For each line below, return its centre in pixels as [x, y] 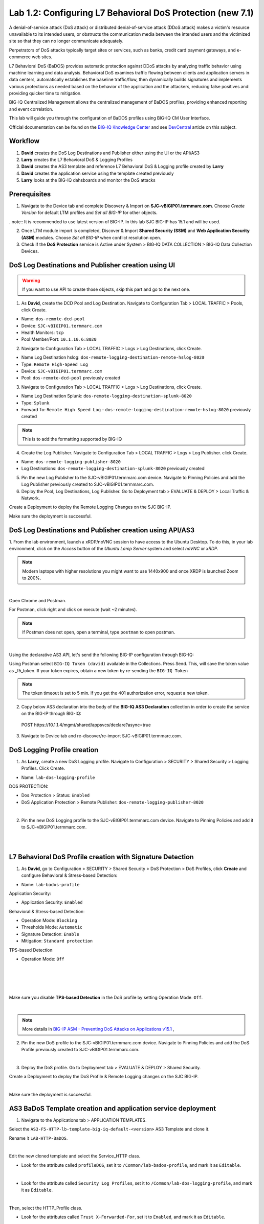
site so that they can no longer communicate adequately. [66, 41]
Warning [31, 280]
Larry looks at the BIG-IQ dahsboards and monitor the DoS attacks [88, 180]
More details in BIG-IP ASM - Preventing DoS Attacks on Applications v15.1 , [98, 1029]
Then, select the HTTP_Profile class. [46, 1208]
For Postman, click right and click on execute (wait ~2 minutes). [73, 610]
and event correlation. [31, 109]
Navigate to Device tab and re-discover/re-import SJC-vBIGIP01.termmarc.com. [102, 736]
